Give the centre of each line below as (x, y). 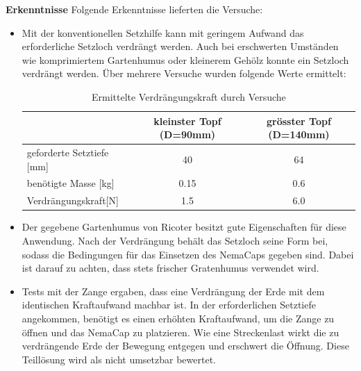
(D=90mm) (187, 134)
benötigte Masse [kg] (70, 183)
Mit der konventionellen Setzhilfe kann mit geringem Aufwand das (163, 32)
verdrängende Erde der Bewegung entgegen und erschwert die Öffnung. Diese (185, 346)
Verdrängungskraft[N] (73, 200)
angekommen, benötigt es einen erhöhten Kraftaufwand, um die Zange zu (178, 318)
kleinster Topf (187, 121)
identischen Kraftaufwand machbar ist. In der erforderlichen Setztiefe (169, 305)
